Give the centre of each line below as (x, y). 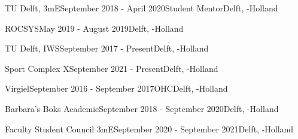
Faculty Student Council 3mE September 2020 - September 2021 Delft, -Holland (149, 129)
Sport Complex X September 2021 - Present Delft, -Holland (112, 68)
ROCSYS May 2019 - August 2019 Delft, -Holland (94, 28)
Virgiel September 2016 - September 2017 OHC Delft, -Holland (116, 88)
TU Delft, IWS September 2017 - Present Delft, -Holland (107, 48)
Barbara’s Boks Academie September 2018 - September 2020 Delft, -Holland (142, 108)
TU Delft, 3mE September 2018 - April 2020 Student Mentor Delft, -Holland (142, 8)
